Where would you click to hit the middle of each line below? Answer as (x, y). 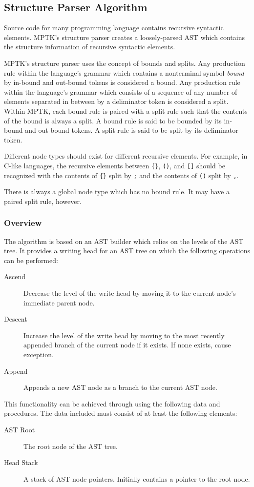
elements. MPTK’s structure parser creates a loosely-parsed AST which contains (124, 37)
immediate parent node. (59, 302)
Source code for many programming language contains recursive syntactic (114, 28)
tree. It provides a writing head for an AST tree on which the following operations (127, 251)
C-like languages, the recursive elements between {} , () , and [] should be (115, 165)
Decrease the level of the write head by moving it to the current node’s (130, 293)
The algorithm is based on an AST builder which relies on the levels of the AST (124, 241)
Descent (16, 319)
